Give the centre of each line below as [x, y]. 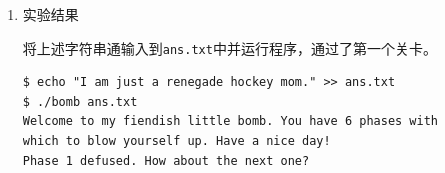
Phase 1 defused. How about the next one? [166, 160]
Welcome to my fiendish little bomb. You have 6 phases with [230, 121]
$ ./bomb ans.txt [80, 101]
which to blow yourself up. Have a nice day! [176, 141]
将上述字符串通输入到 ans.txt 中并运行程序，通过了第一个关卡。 [229, 47]
